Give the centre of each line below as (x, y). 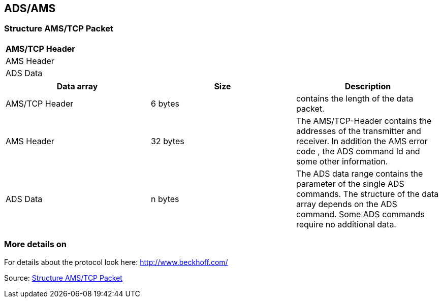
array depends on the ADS (346, 204)
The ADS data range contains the (359, 173)
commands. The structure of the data (367, 194)
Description (368, 86)
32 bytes (167, 141)
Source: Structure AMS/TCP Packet (63, 278)
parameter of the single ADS (350, 183)
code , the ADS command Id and (358, 151)
